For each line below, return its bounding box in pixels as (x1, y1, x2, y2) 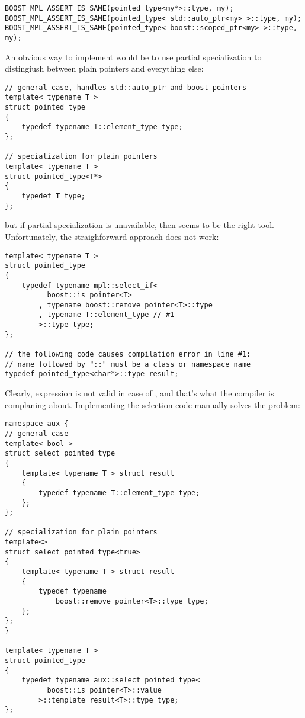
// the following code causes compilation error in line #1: (5, 350, 251, 359)
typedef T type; (21, 192, 86, 201)
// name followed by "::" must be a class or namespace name (5, 360, 251, 368)
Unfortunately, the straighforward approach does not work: (5, 230, 219, 242)
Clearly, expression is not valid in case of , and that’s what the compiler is (5, 387, 274, 399)
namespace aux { (5, 419, 69, 428)
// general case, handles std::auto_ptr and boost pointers (5, 83, 247, 92)
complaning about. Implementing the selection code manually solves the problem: (5, 398, 300, 411)
